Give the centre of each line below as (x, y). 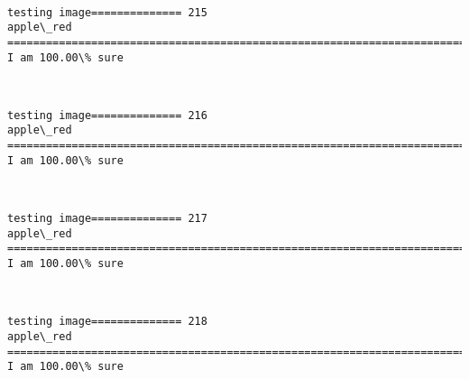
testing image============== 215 (107, 12)
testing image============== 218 (107, 322)
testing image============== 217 (107, 219)
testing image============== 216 (107, 115)
